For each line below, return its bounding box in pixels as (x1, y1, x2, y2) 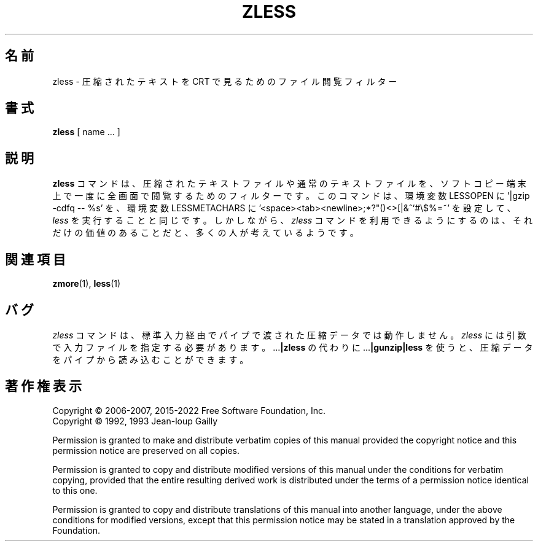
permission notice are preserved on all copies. (52, 445, 240, 456)
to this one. (52, 485, 98, 496)
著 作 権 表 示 (5, 378, 82, 394)
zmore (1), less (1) (52, 278, 121, 289)
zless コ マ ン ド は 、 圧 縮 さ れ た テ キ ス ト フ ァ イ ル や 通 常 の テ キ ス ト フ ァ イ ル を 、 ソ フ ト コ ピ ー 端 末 (52, 178, 526, 189)
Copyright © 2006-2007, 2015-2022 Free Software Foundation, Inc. (52, 405, 326, 416)
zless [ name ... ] (52, 127, 120, 138)
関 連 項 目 (5, 251, 66, 267)
